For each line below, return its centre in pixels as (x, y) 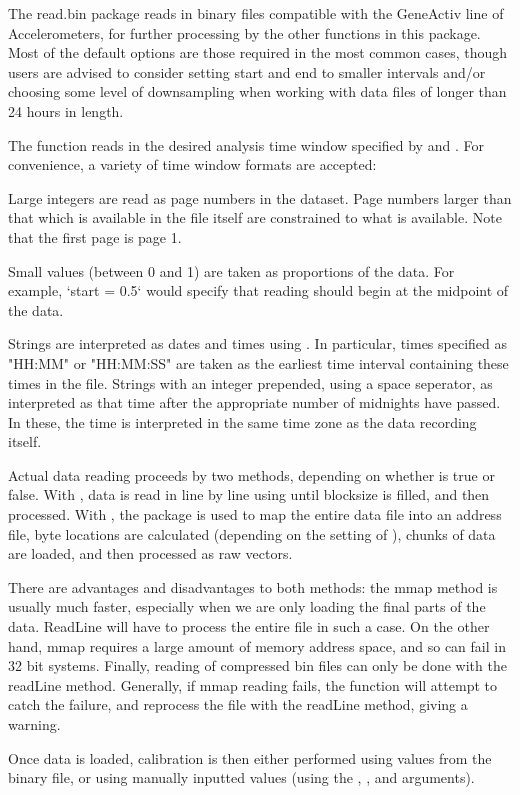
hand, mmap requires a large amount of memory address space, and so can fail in (257, 645)
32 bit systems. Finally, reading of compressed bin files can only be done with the (257, 665)
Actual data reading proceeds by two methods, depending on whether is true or (251, 474)
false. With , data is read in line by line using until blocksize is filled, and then (249, 494)
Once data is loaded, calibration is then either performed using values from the (250, 757)
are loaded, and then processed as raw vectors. (150, 553)
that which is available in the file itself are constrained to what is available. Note (255, 217)
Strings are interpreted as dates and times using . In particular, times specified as (257, 343)
